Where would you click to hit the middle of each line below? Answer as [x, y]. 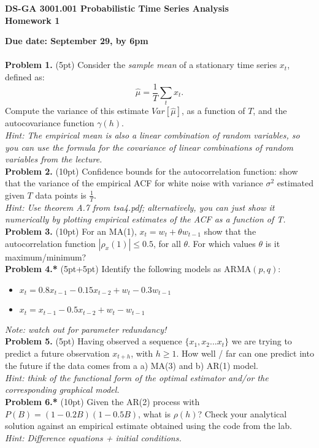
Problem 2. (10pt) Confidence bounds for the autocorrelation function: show [152, 171]
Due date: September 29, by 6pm [77, 41]
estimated [295, 183]
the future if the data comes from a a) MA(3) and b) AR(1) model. [132, 366]
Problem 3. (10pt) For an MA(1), [71, 231]
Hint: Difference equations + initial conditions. [93, 437]
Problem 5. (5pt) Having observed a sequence [94, 341]
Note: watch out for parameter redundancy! [86, 329]
